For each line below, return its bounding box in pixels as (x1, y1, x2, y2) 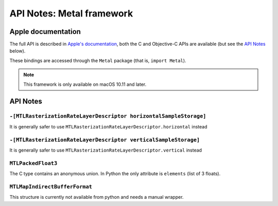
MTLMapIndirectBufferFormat (9, 183, 93, 190)
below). (9, 48, 26, 54)
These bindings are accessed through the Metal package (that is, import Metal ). (9, 57, 186, 64)
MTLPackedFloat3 (9, 160, 58, 166)
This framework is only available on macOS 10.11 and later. (23, 81, 147, 87)
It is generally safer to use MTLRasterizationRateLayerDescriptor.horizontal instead (9, 123, 208, 129)
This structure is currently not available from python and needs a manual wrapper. (9, 194, 184, 200)
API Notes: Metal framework (9, 8, 133, 19)
